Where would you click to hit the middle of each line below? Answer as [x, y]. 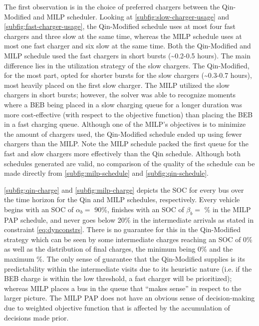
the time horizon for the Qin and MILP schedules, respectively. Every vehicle [122, 199]
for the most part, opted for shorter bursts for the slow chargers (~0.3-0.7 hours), [128, 75]
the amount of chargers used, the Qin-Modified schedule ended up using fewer [123, 134]
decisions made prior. [36, 317]
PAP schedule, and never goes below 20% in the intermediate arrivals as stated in [129, 219]
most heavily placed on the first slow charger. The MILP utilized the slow [117, 85]
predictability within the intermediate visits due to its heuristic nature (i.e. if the [128, 268]
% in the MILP [228, 209]
